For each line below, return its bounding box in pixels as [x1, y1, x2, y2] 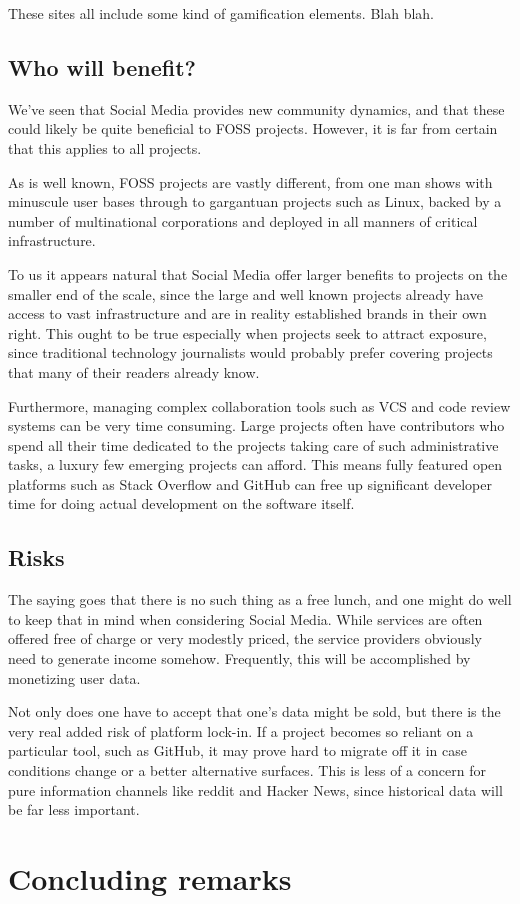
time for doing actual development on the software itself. [8, 493, 355, 514]
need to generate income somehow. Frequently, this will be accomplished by [8, 648, 471, 669]
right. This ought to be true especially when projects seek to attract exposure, [8, 322, 487, 343]
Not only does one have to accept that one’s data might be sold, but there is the [8, 701, 501, 722]
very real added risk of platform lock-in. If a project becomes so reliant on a [8, 720, 474, 741]
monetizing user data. [8, 667, 141, 688]
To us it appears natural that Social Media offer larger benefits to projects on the [8, 263, 508, 284]
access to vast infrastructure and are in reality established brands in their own [8, 303, 487, 324]
